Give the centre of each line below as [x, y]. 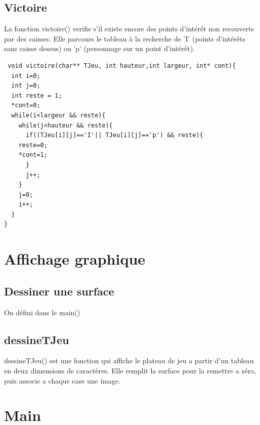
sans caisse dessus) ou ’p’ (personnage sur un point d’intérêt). [100, 48]
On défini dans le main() [42, 312]
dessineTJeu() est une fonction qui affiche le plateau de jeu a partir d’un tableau [129, 360]
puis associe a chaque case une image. [62, 380]
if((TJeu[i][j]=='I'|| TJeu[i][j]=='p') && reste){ [114, 135]
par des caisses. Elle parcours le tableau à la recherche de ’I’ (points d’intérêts [125, 38]
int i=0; [26, 76]
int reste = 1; [37, 95]
